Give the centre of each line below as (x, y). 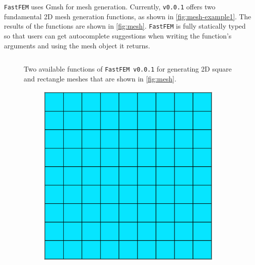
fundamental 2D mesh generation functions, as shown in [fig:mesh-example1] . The (127, 16)
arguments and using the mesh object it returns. (77, 45)
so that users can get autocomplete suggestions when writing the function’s (118, 35)
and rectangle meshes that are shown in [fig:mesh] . (100, 78)
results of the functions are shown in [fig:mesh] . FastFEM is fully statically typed (125, 26)
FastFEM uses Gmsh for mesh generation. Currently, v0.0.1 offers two (110, 6)
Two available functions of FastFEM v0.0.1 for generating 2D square (128, 69)
